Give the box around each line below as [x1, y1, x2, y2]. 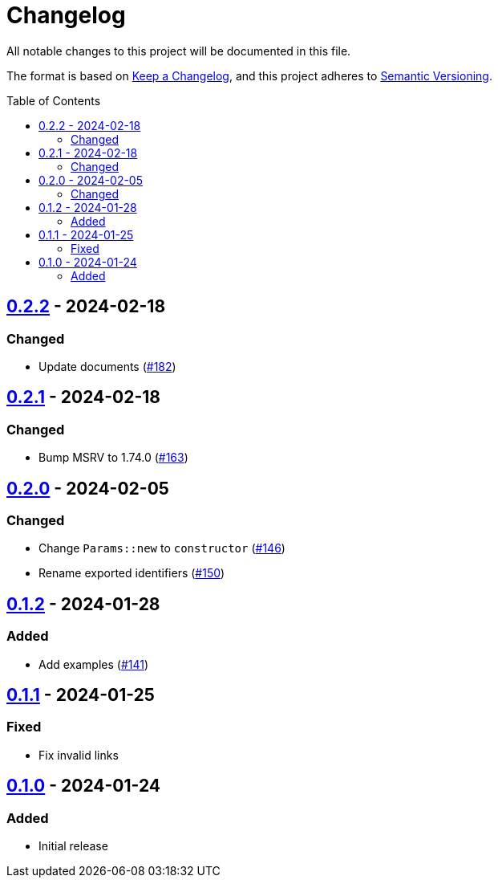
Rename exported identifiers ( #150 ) [38, 566, 225, 581]
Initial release [38, 839, 108, 853]
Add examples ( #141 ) [38, 657, 149, 671]
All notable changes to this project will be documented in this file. [6, 43, 351, 58]
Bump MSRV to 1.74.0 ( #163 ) [38, 450, 188, 465]
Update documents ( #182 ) [38, 359, 176, 373]
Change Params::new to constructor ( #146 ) [38, 541, 285, 556]
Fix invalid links [38, 748, 119, 762]
